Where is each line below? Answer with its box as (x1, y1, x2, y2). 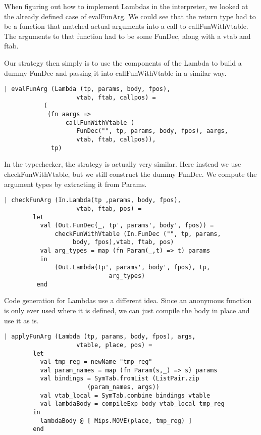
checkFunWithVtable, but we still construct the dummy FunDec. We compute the (4, 169, 257, 179)
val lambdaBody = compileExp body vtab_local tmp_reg (40, 400, 225, 408)
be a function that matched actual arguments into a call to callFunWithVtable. (4, 21, 248, 31)
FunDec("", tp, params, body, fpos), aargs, (76, 127, 228, 135)
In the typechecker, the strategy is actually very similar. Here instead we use (4, 159, 241, 169)
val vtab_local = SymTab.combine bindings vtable (40, 392, 211, 399)
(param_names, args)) (87, 383, 160, 391)
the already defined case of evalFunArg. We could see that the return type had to (4, 11, 256, 21)
